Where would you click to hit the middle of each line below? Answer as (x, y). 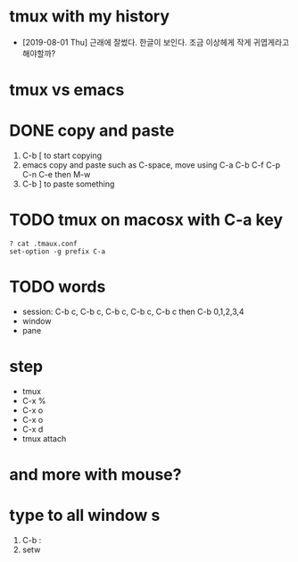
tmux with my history (89, 17)
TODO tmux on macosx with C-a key (146, 220)
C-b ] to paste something (68, 184)
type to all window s (85, 516)
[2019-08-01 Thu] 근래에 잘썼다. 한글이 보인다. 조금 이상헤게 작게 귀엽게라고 (156, 42)
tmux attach (44, 438)
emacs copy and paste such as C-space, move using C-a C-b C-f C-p (151, 165)
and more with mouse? (95, 475)
